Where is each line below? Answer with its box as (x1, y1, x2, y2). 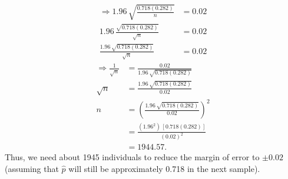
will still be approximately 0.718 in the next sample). (68, 163, 260, 175)
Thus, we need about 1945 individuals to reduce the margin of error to (5, 151, 260, 163)
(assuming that (5, 163, 59, 175)
